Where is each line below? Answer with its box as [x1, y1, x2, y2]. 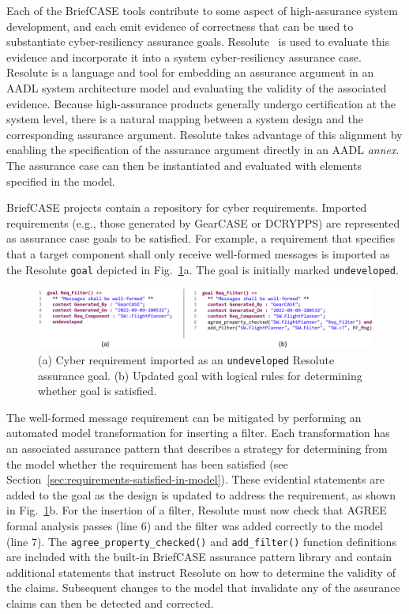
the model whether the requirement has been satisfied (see [6, 455, 288, 472]
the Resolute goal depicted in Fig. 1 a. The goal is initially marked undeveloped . [6, 261, 399, 277]
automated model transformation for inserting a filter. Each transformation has [6, 424, 390, 441]
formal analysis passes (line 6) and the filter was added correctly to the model [6, 517, 383, 533]
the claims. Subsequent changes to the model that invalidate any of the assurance [6, 579, 400, 596]
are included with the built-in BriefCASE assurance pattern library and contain [6, 548, 392, 565]
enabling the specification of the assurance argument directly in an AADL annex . [6, 141, 400, 158]
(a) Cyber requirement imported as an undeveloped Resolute [38, 351, 335, 367]
